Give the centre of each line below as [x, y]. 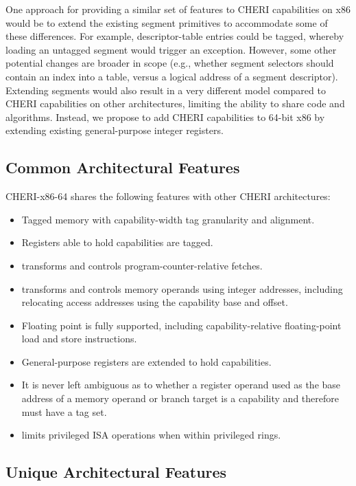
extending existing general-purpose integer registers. [115, 130]
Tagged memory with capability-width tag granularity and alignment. [168, 219]
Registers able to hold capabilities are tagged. [117, 242]
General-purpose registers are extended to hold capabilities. [146, 361]
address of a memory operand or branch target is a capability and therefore [180, 398]
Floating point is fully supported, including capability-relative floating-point [181, 325]
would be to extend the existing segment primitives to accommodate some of [167, 22]
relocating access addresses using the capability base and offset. [155, 302]
